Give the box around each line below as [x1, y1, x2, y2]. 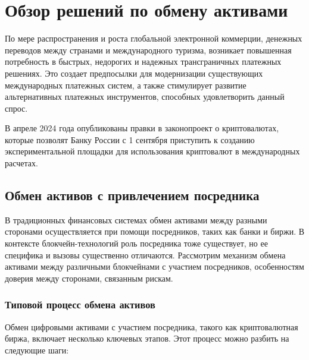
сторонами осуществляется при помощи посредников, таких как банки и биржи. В [5, 225, 305, 238]
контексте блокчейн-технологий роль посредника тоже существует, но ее [5, 237, 268, 250]
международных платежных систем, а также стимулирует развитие [5, 78, 246, 91]
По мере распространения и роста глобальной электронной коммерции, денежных [5, 32, 302, 45]
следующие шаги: [5, 343, 69, 356]
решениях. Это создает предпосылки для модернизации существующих [5, 67, 263, 79]
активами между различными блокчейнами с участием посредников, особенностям [5, 260, 304, 273]
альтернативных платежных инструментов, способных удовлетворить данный [5, 90, 285, 103]
